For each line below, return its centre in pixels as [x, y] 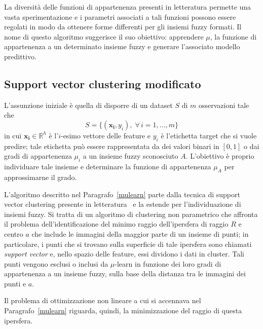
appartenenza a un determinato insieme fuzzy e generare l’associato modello [122, 46]
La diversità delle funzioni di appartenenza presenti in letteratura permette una [128, 7]
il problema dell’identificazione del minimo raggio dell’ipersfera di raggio [116, 224]
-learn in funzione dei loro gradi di [168, 263]
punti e [15, 283]
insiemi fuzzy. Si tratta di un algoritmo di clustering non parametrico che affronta [131, 214]
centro [14, 233]
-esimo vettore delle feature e [106, 135]
